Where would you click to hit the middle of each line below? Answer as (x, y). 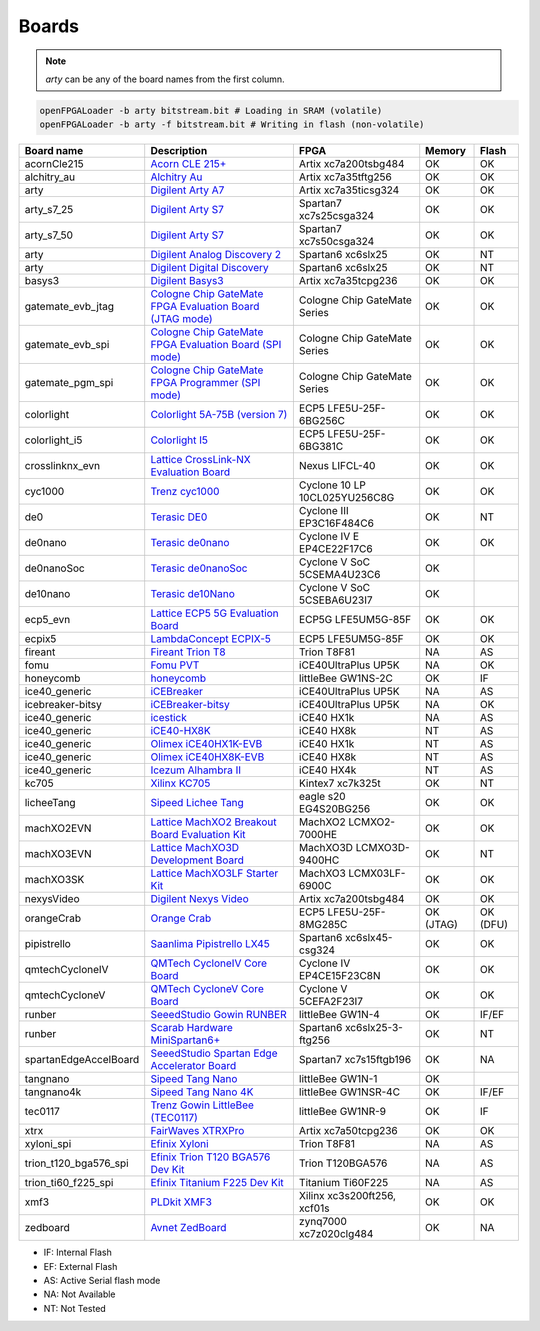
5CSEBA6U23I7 (335, 600)
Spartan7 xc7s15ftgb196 (355, 1060)
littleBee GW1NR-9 (342, 1112)
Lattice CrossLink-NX (200, 460)
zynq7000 (322, 1222)
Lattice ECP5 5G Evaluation (214, 613)
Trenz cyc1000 (185, 492)
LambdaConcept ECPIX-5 (211, 639)
